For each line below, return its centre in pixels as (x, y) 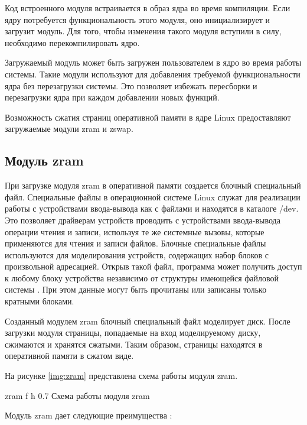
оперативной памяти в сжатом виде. (69, 356)
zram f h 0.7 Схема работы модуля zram (77, 395)
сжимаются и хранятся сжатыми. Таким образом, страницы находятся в (134, 344)
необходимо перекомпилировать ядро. (72, 42)
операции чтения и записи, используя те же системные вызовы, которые (135, 231)
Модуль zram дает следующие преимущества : (89, 415)
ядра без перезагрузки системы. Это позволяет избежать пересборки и (131, 85)
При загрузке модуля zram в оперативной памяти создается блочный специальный (153, 185)
